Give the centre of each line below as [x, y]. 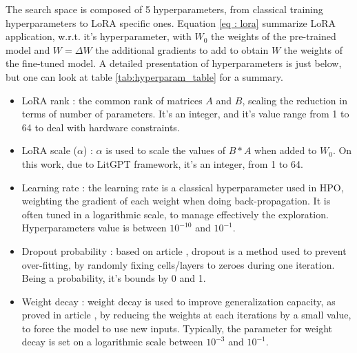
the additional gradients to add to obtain [182, 49]
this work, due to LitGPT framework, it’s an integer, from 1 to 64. [162, 163]
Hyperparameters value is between [94, 228]
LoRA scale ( [49, 150]
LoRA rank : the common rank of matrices [112, 100]
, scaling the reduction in [295, 100]
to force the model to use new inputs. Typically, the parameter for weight [177, 328]
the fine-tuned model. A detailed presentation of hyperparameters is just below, [174, 63]
